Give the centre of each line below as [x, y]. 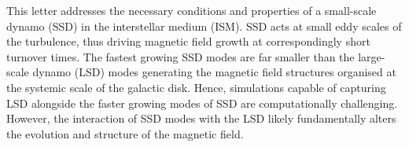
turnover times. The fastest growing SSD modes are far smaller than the [181, 56]
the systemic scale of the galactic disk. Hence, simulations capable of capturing [196, 87]
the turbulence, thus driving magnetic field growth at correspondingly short [188, 41]
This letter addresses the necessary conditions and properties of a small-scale [192, 10]
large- [372, 56]
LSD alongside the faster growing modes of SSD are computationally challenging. [202, 103]
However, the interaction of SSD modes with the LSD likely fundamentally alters [201, 118]
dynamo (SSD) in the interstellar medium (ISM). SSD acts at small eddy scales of [204, 26]
